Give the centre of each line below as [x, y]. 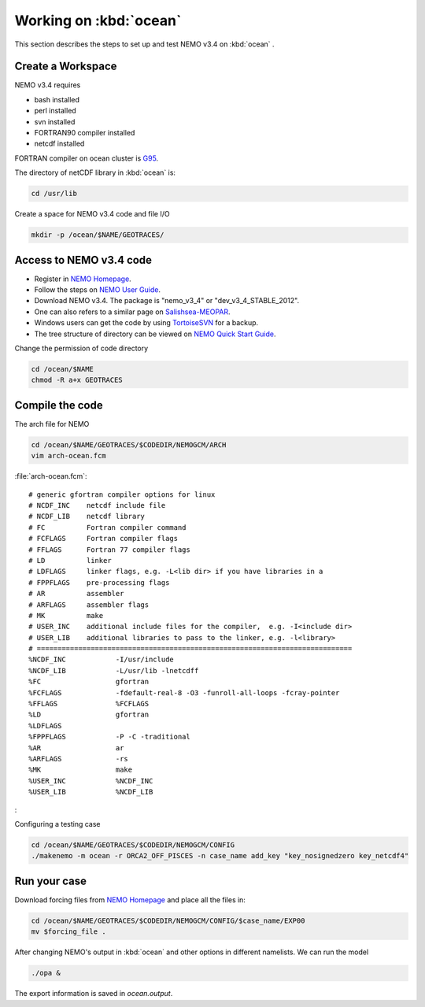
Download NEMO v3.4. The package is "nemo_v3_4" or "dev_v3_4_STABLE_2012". [166, 301]
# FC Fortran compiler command [107, 527]
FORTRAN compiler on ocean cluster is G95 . [87, 158]
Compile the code [59, 405]
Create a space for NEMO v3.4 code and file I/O [92, 214]
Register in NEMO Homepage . [83, 279]
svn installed [55, 121]
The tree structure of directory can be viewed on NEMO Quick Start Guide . [155, 334]
